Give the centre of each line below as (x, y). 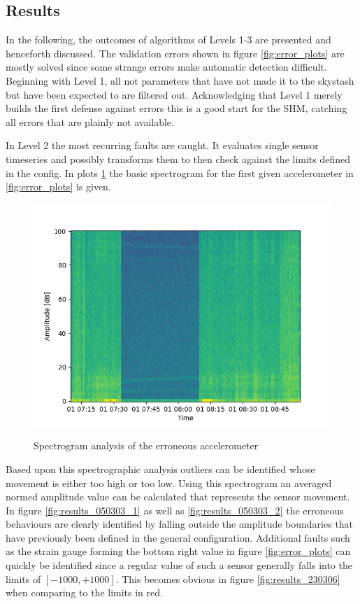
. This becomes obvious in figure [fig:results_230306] (228, 578)
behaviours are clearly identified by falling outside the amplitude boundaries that (180, 524)
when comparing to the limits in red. (84, 592)
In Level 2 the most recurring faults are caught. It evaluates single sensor (162, 145)
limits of (23, 578)
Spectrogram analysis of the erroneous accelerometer (146, 445)
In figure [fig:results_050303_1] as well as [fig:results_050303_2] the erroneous (175, 510)
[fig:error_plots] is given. (58, 187)
